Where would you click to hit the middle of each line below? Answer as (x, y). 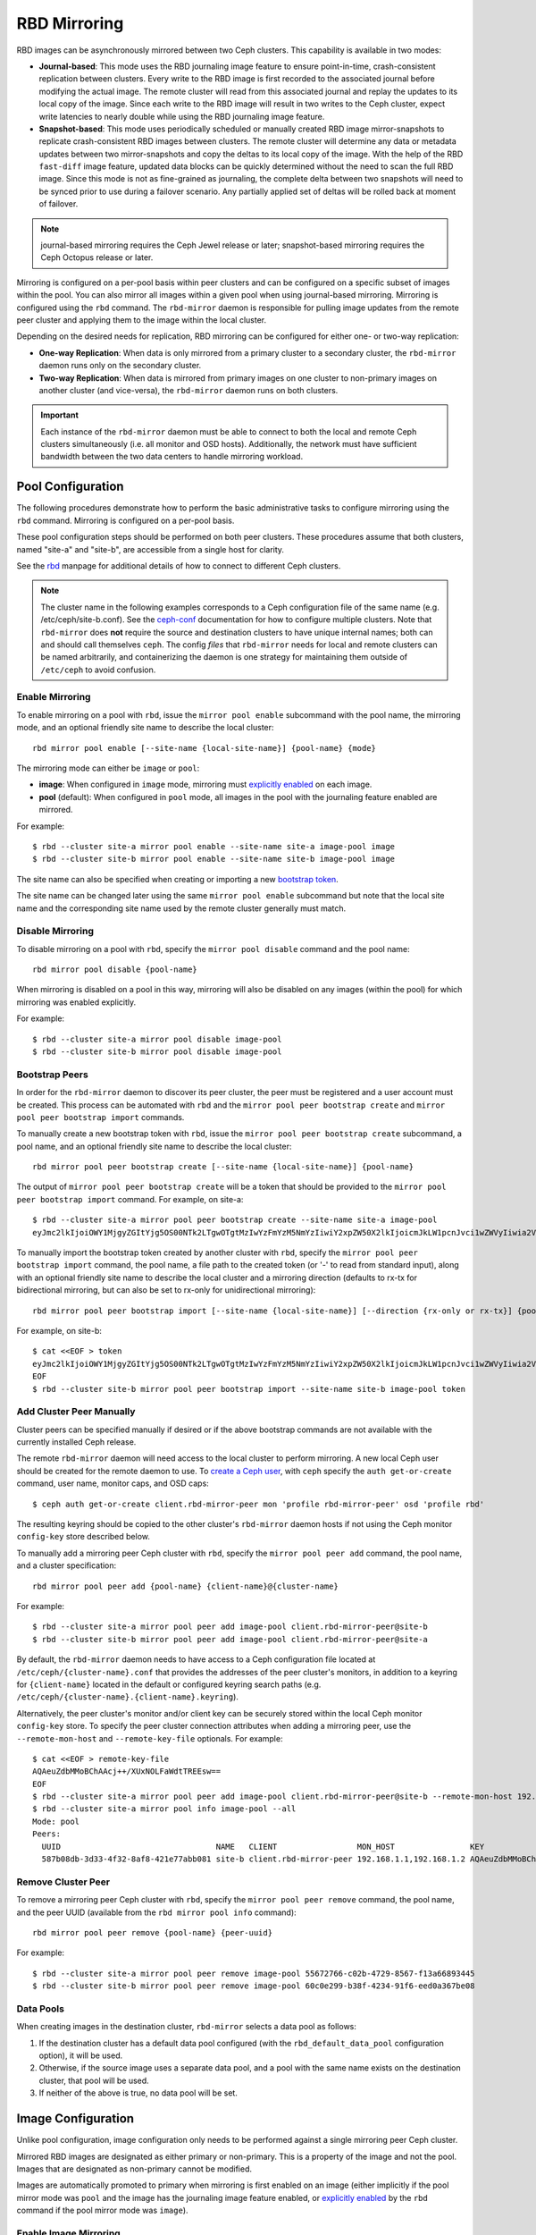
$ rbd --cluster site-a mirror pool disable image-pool (157, 1039)
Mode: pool (56, 1821)
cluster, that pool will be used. (94, 2080)
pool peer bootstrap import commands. (100, 1117)
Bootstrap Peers (52, 1075)
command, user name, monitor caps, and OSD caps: (113, 1483)
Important (60, 415)
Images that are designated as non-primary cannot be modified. (134, 2169)
